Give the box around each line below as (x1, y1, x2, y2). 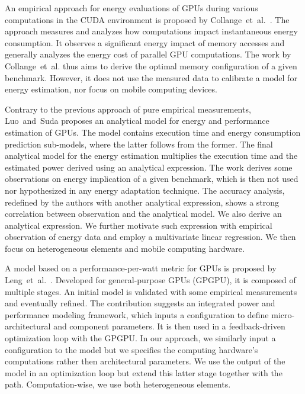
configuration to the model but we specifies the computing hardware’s (5, 343, 258, 355)
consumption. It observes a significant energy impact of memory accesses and (5, 36, 285, 49)
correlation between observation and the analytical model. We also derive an (5, 207, 282, 220)
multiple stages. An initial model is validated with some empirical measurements (5, 285, 297, 297)
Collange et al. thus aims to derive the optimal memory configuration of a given (5, 59, 297, 72)
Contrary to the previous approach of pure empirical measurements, (5, 102, 251, 115)
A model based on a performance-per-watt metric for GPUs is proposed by (5, 262, 277, 274)
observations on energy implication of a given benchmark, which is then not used (5, 172, 298, 185)
